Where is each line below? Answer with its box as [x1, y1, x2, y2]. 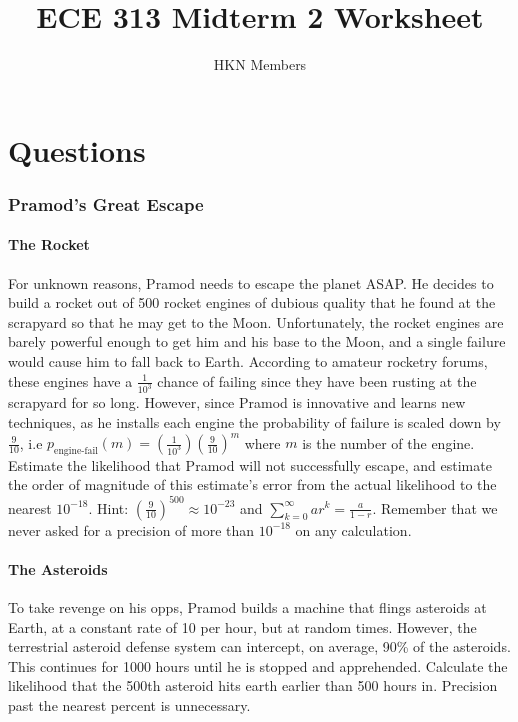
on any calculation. [295, 519, 412, 540]
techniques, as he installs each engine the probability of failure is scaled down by [8, 411, 501, 432]
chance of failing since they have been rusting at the [157, 370, 477, 391]
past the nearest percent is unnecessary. [8, 694, 251, 715]
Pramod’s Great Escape [8, 191, 204, 216]
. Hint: [88, 497, 129, 518]
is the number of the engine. [302, 432, 475, 453]
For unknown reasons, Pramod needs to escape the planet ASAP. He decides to [8, 272, 494, 293]
